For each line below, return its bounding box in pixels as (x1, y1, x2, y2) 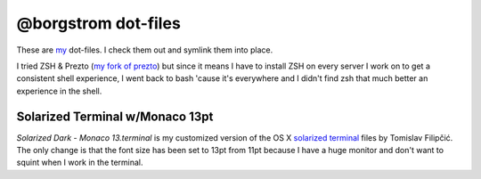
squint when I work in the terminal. (16, 157, 143, 168)
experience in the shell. (16, 85, 102, 96)
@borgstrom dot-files (16, 13, 182, 33)
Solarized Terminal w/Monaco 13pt (16, 109, 214, 124)
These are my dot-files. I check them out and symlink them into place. (16, 45, 273, 55)
